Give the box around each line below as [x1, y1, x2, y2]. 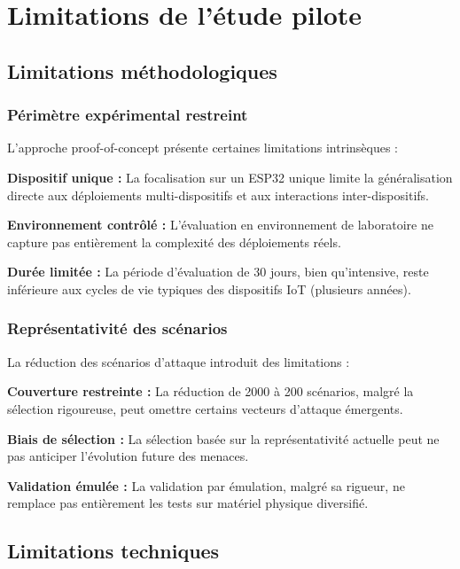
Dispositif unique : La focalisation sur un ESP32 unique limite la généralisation [7, 168, 453, 186]
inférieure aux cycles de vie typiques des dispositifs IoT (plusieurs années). [7, 279, 411, 298]
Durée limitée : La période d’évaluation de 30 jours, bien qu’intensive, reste [7, 262, 429, 281]
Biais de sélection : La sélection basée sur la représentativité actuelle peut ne [7, 429, 440, 448]
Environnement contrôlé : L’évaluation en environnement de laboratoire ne [7, 215, 433, 234]
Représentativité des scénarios [7, 317, 228, 339]
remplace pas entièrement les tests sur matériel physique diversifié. [7, 494, 369, 512]
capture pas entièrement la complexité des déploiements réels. [7, 232, 341, 251]
